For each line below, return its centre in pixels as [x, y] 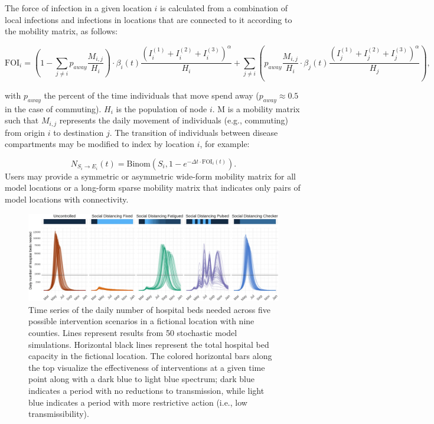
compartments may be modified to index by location [99, 144]
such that [22, 120]
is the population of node [161, 108]
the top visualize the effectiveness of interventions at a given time [147, 367]
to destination [79, 132]
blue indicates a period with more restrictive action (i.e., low [138, 402]
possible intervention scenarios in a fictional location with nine [141, 321]
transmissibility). [59, 414]
